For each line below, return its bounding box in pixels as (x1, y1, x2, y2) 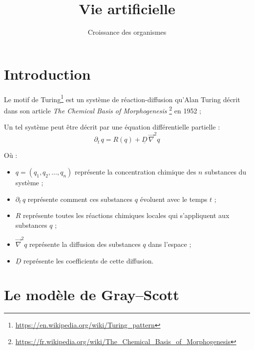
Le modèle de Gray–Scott (4, 284, 179, 304)
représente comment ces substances (27, 194, 133, 204)
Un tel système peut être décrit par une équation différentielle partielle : (4, 122, 220, 132)
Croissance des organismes (87, 27, 167, 37)
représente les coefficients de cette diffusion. (23, 255, 154, 265)
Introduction (4, 64, 91, 84)
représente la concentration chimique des (75, 167, 196, 177)
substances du (205, 167, 247, 177)
